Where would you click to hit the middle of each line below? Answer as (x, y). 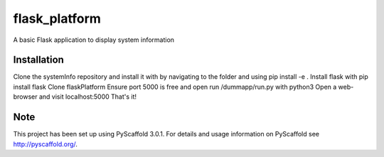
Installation (38, 60)
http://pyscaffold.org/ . (46, 144)
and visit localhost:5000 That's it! (88, 97)
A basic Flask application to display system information (94, 40)
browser (26, 97)
